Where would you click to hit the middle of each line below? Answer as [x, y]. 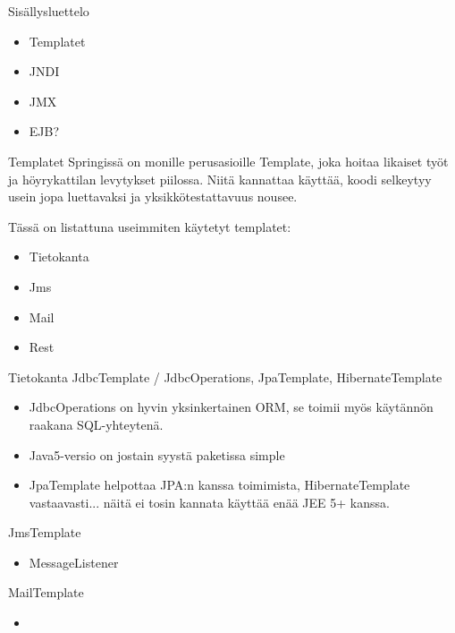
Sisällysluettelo [49, 11]
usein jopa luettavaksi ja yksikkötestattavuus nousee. [153, 197]
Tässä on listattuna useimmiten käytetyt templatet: [150, 226]
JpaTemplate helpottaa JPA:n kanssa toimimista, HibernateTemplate [219, 485]
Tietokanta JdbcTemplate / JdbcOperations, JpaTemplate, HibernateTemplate [225, 376]
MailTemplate [46, 592]
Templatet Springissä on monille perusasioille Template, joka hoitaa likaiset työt [228, 161]
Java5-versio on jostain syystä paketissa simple [157, 454]
